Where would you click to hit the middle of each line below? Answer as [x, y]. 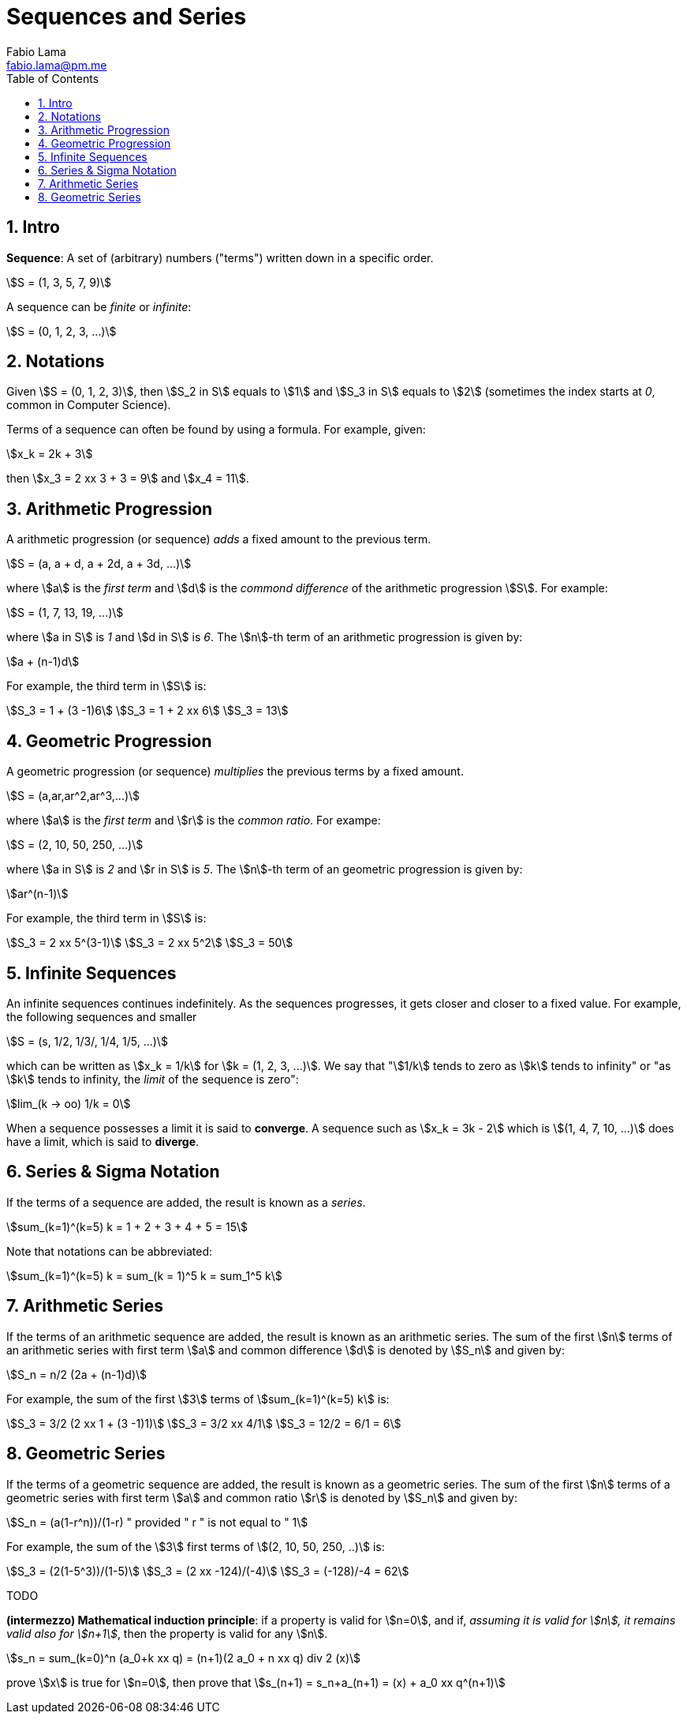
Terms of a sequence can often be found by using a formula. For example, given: [216, 430]
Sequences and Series [127, 17]
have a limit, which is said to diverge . [103, 1141]
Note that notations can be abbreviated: [110, 1251]
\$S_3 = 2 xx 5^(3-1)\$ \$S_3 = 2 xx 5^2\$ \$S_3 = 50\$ [150, 943]
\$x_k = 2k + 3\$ [50, 454]
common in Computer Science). [89, 405]
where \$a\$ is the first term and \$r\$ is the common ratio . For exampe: [194, 821]
